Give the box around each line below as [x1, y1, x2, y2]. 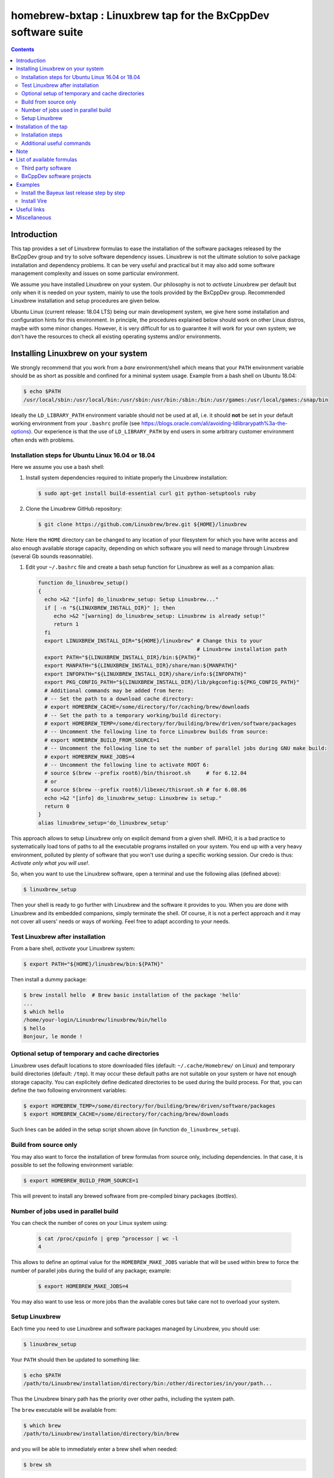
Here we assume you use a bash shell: [11, 463, 104, 470]
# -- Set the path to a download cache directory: [44, 695, 194, 702]
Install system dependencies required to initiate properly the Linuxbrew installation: [25, 474, 228, 481]
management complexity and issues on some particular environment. [11, 270, 179, 277]
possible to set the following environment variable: [11, 1161, 134, 1168]
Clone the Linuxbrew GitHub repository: [25, 505, 122, 513]
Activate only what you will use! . [11, 859, 90, 866]
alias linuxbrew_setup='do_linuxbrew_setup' [38, 819, 169, 826]
